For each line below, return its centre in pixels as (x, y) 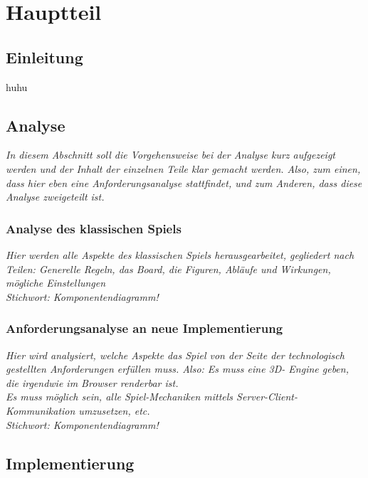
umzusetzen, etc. (114, 410)
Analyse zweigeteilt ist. (55, 197)
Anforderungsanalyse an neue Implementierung (144, 328)
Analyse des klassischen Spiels (94, 228)
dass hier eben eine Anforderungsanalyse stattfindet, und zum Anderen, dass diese (184, 182)
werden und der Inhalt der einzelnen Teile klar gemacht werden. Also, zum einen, (183, 168)
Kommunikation (41, 410)
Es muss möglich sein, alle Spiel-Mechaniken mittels (120, 397)
